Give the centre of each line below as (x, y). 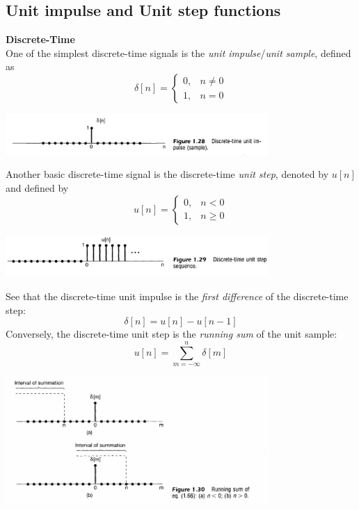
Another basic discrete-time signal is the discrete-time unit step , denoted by (167, 174)
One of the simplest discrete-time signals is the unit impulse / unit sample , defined (178, 52)
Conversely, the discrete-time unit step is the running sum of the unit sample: (171, 334)
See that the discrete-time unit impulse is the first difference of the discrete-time (177, 296)
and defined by (37, 187)
